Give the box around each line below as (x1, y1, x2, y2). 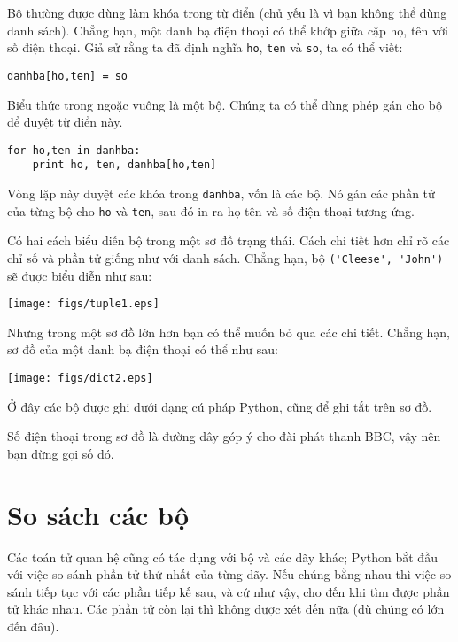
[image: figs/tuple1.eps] (7, 298, 159, 311)
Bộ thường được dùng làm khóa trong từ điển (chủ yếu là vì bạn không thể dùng (7, 4, 447, 21)
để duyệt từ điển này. (7, 112, 123, 131)
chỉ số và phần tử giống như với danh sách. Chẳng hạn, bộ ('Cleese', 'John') (7, 248, 444, 267)
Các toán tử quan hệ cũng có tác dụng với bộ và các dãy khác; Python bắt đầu (7, 547, 438, 566)
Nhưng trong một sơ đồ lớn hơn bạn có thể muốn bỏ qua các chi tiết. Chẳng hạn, (7, 322, 450, 341)
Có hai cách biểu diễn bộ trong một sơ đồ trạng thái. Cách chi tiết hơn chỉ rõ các (7, 231, 450, 250)
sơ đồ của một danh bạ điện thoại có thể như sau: (7, 340, 278, 359)
